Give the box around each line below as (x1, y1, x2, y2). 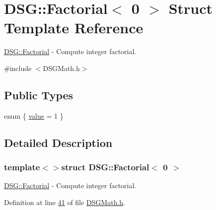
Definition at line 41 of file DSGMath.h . (4, 197, 126, 207)
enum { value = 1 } (4, 110, 64, 121)
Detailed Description (4, 135, 113, 150)
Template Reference (4, 17, 144, 38)
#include (4, 63, 32, 73)
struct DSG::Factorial (61, 161, 149, 173)
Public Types (4, 87, 73, 102)
